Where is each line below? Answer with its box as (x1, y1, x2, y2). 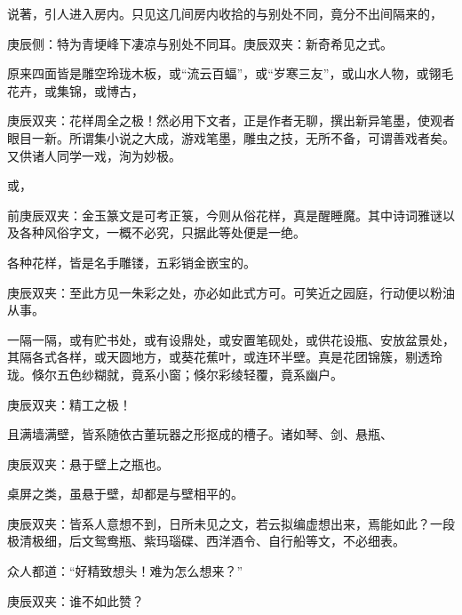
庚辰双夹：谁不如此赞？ (7, 591, 144, 610)
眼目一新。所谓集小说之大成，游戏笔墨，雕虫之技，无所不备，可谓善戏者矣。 (7, 128, 455, 147)
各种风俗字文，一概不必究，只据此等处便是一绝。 (19, 223, 306, 242)
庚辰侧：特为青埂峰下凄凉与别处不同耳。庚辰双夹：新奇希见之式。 (7, 34, 393, 52)
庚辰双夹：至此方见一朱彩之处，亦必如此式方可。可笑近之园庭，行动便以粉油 (7, 283, 455, 301)
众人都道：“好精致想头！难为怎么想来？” (7, 562, 243, 580)
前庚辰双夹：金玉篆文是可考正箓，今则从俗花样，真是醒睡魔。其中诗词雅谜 (7, 205, 442, 224)
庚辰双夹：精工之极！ (7, 395, 131, 413)
